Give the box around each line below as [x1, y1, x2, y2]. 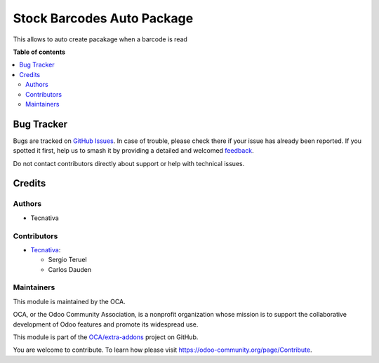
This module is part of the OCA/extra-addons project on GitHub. [13, 333, 199, 341]
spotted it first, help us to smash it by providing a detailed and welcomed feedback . [13, 146, 254, 155]
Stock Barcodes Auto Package [13, 11, 194, 26]
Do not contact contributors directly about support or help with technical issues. [13, 159, 245, 167]
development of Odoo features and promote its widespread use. [13, 320, 199, 329]
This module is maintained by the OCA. [13, 297, 126, 306]
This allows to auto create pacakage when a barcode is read [13, 35, 187, 43]
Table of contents [13, 48, 66, 56]
